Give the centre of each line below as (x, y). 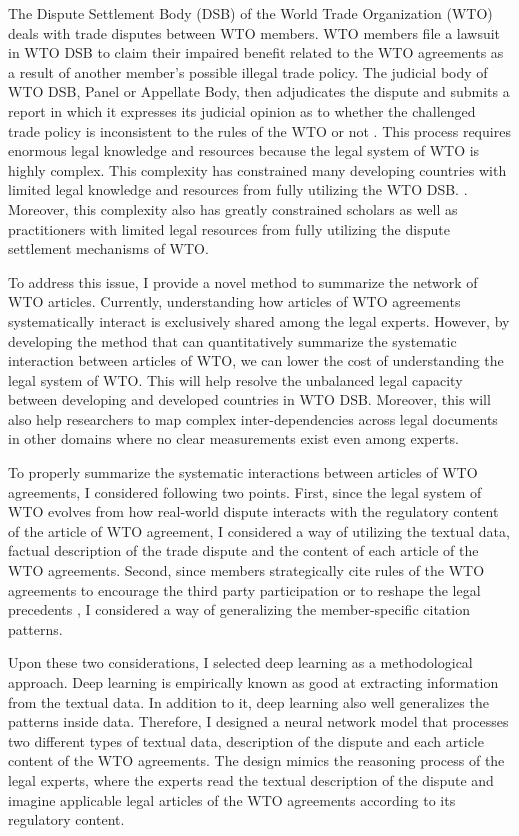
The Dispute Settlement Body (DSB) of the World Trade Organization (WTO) (250, 13)
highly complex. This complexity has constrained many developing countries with (257, 169)
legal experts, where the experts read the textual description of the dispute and (251, 779)
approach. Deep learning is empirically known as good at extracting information (253, 682)
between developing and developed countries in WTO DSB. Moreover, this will (249, 399)
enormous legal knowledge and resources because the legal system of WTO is (244, 150)
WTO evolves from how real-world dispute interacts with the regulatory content (253, 511)
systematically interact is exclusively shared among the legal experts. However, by (259, 320)
